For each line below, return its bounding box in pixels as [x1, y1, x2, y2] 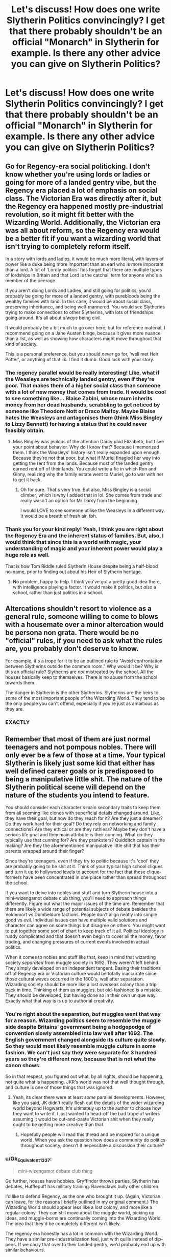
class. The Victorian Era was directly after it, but [5, 194, 162, 203]
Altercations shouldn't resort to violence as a [5, 604, 152, 613]
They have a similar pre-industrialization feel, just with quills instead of [5, 1236, 154, 1242]
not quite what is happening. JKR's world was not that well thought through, [5, 1079, 165, 1085]
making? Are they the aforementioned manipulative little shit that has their [5, 842, 160, 849]
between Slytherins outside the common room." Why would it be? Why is [5, 663, 159, 670]
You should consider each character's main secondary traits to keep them [5, 804, 161, 811]
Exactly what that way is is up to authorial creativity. [5, 998, 114, 1004]
